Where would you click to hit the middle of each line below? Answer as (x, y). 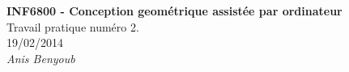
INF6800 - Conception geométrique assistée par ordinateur (174, 11)
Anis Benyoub (41, 58)
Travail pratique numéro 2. (73, 26)
